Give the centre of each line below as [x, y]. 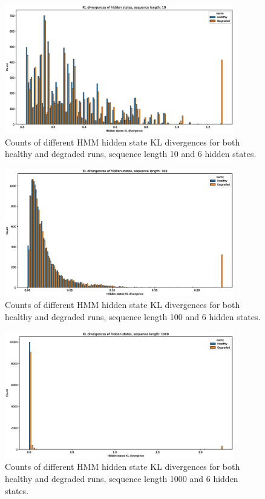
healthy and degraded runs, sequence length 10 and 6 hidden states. [131, 154]
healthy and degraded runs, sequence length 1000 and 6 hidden [122, 478]
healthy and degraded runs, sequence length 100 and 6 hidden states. [133, 316]
